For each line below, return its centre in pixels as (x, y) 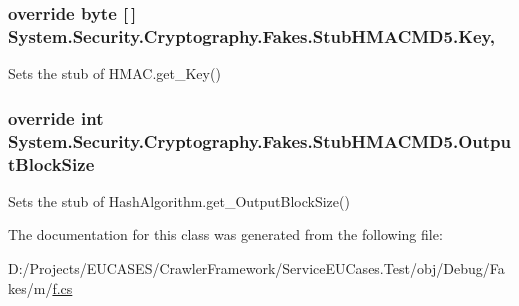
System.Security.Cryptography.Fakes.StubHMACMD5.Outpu (259, 140)
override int (56, 117)
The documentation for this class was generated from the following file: (225, 234)
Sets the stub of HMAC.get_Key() (114, 73)
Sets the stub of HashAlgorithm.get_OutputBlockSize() (179, 200)
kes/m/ (30, 287)
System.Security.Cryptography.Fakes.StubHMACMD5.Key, (252, 35)
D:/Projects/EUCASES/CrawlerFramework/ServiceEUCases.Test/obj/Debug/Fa (256, 267)
